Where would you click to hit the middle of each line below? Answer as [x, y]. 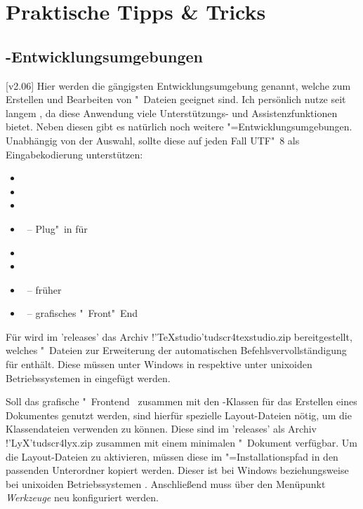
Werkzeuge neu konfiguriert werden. [82, 497]
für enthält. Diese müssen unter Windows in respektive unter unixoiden [159, 364]
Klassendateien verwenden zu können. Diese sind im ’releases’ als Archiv [161, 429]
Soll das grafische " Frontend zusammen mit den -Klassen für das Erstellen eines [181, 401]
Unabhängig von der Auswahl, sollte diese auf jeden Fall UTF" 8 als [153, 140]
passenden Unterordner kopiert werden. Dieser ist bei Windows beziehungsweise [177, 470]
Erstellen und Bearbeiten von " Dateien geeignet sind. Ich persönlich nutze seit [176, 99]
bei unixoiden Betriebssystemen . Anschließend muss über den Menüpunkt [166, 483]
